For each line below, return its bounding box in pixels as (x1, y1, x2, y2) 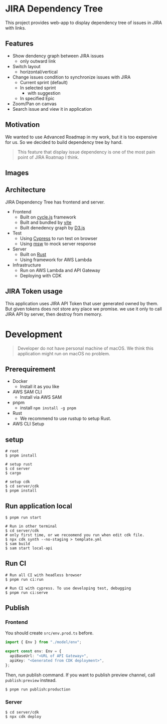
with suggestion (27, 90, 61, 96)
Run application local (5, 502, 73, 510)
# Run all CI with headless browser (5, 572, 82, 578)
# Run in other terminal (5, 524, 57, 529)
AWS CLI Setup (12, 421, 44, 427)
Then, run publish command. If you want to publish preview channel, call (5, 672, 155, 678)
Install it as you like (20, 384, 59, 390)
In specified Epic (20, 95, 55, 101)
